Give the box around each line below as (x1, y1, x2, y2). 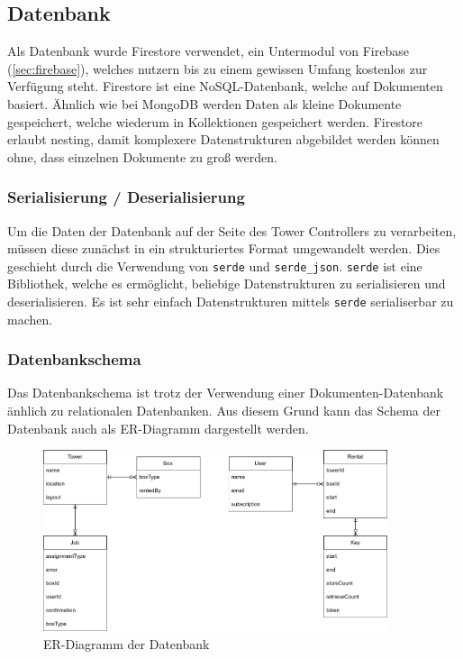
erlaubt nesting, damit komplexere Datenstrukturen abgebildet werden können (7, 130, 440, 149)
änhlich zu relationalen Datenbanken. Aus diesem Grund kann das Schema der (7, 401, 440, 420)
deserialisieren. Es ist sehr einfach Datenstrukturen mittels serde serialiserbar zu (7, 292, 454, 311)
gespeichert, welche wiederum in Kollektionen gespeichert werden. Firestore (7, 112, 423, 131)
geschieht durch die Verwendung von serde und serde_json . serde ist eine (7, 256, 422, 275)
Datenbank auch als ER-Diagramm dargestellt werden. (7, 418, 309, 437)
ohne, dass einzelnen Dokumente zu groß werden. (7, 147, 277, 166)
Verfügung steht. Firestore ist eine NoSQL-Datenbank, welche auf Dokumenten (7, 77, 443, 96)
